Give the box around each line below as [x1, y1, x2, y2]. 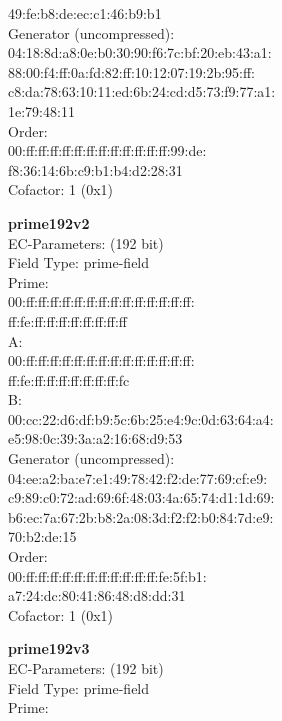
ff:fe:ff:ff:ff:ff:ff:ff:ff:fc [8, 369, 130, 390]
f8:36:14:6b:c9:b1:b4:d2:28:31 [8, 159, 183, 180]
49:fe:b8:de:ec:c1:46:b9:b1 [8, 3, 162, 23]
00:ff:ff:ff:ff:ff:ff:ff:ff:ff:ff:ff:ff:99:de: [8, 140, 207, 161]
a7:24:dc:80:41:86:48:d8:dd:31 [8, 585, 186, 606]
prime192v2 [8, 212, 90, 233]
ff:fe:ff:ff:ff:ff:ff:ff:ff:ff [8, 310, 127, 331]
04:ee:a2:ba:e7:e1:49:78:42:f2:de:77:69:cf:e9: [8, 467, 268, 488]
